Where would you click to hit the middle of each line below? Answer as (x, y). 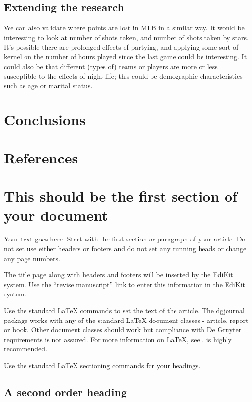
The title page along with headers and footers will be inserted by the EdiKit (119, 275)
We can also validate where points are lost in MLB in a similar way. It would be (124, 28)
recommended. (25, 349)
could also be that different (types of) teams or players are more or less (111, 66)
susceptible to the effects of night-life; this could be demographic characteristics (123, 76)
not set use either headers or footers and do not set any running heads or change (125, 249)
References (41, 157)
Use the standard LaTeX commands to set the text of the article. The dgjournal (124, 310)
